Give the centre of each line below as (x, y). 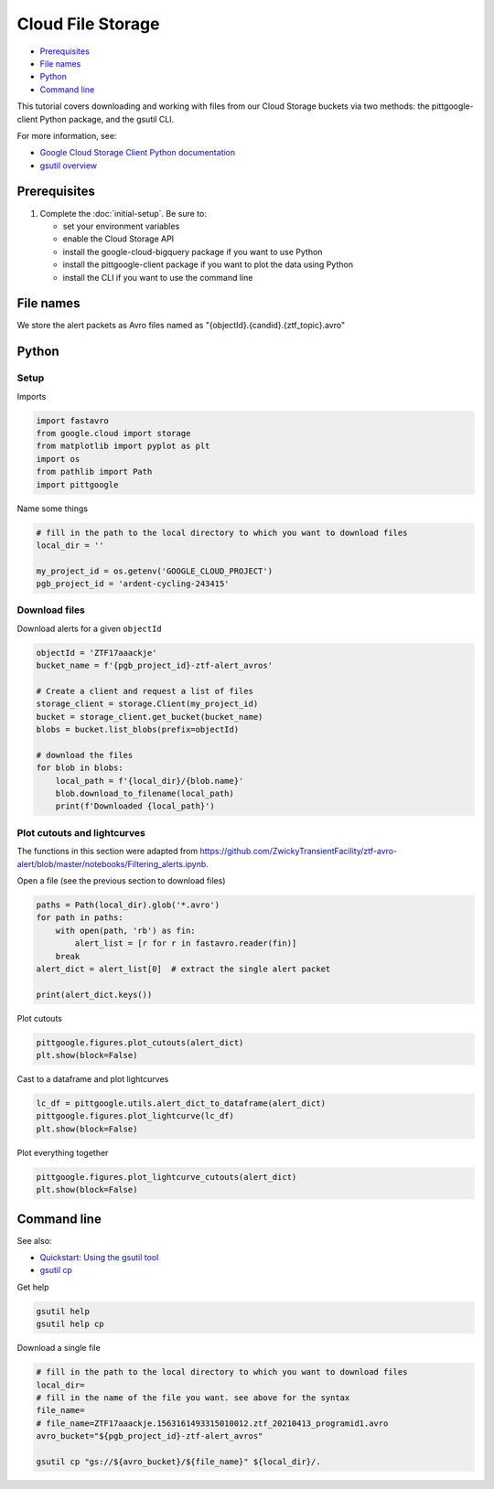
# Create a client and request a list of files (145, 691)
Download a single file (59, 1348)
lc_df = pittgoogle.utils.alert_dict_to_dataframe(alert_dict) (181, 1103)
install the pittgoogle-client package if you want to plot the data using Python (208, 264)
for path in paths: (80, 918)
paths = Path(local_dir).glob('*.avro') (128, 905)
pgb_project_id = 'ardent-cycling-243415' (133, 584)
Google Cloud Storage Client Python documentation (138, 153)
